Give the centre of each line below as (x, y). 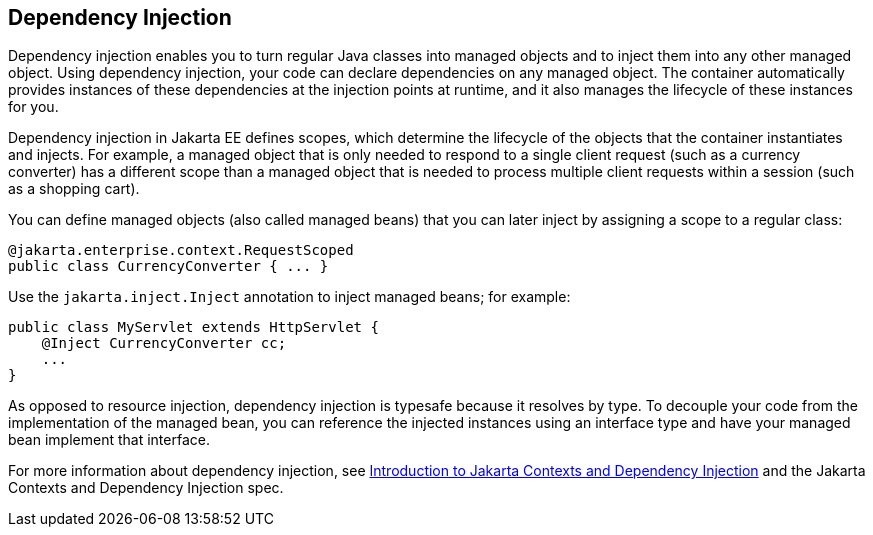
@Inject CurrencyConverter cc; (164, 343)
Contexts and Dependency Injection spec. (146, 488)
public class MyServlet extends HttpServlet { (193, 327)
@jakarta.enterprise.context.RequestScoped (181, 250)
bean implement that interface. (109, 440)
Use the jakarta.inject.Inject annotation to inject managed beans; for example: (289, 297)
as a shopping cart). (74, 189)
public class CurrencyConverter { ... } (168, 266)
